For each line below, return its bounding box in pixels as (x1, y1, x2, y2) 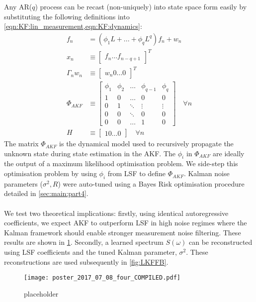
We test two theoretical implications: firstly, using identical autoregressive (4, 207, 229, 218)
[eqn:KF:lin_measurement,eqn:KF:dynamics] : (4, 21, 142, 31)
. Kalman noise (183, 168, 230, 179)
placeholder (24, 288, 59, 299)
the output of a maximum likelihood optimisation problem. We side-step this (4, 158, 238, 169)
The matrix (4, 138, 39, 149)
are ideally (213, 148, 245, 158)
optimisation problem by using (4, 168, 97, 179)
